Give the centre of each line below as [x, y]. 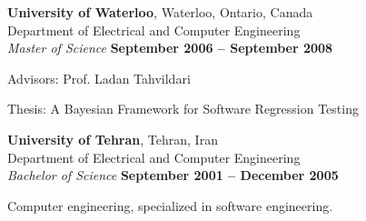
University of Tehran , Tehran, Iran [113, 139]
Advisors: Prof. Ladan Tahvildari [99, 78]
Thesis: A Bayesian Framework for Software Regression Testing [183, 109]
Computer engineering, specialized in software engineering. [170, 205]
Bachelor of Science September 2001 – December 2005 [173, 175]
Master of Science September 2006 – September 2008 [170, 48]
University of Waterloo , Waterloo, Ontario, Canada [160, 12]
